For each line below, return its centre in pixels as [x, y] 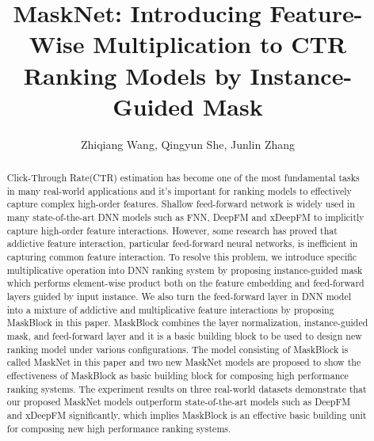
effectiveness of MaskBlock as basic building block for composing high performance [177, 375]
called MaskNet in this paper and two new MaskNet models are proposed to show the [184, 362]
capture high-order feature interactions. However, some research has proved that [172, 230]
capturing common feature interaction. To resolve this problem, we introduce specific [182, 257]
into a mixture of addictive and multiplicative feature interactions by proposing [170, 309]
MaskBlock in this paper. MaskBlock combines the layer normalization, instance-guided [187, 323]
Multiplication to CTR [220, 44]
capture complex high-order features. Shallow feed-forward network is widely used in [181, 204]
